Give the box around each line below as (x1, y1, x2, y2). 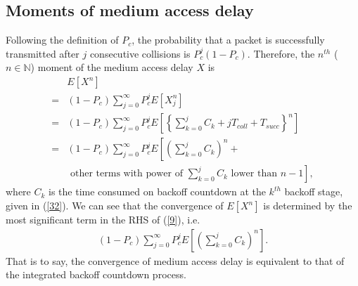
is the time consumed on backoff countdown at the (49, 184, 266, 199)
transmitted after (6, 46, 79, 60)
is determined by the (263, 198, 352, 213)
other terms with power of (70, 169, 183, 179)
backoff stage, (284, 184, 343, 199)
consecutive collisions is (89, 46, 191, 60)
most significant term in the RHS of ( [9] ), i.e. (6, 212, 200, 227)
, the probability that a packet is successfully (132, 32, 325, 47)
